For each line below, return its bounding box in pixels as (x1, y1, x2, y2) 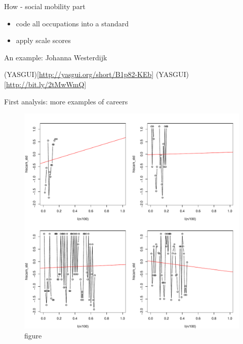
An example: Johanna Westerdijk (4, 52, 107, 62)
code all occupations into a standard (16, 18, 129, 28)
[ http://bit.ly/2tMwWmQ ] (4, 79, 87, 89)
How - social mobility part (4, 1, 86, 11)
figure (24, 330, 42, 340)
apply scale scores (16, 35, 71, 46)
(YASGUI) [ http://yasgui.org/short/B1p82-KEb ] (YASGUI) (4, 69, 189, 80)
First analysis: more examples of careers (4, 96, 128, 106)
